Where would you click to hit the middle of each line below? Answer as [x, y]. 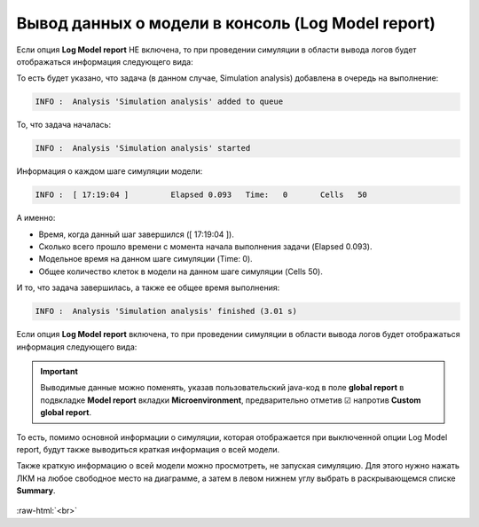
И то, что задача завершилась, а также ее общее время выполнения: [148, 287]
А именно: [36, 218]
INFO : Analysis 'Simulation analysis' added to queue [159, 102]
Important [59, 371]
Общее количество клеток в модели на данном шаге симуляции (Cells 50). [181, 271]
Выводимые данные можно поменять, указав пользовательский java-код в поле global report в [222, 388]
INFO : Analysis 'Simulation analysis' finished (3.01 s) [166, 311]
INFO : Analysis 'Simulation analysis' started [143, 148]
